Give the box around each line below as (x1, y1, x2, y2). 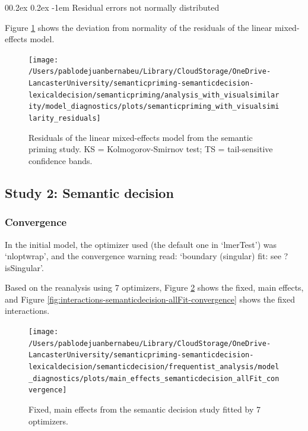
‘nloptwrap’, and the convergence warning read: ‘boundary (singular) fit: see (5, 250, 281, 262)
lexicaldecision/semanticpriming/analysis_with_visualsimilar (28, 90, 280, 99)
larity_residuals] (28, 114, 101, 123)
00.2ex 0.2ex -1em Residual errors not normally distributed (5, 1, 220, 13)
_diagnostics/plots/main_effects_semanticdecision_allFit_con (28, 374, 280, 383)
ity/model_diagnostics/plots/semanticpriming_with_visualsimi (28, 102, 280, 111)
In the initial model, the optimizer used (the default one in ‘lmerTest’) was (5, 238, 277, 250)
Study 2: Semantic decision (5, 183, 174, 202)
